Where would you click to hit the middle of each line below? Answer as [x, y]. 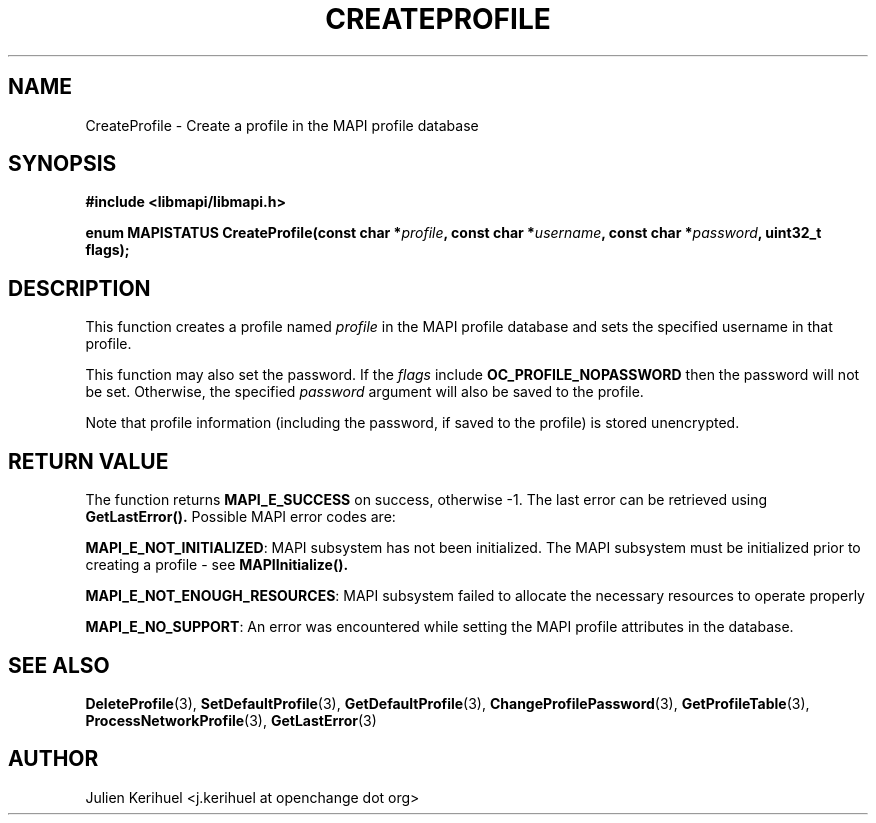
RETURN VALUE [88, 461]
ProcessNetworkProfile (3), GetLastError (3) [231, 720]
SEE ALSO [59, 665]
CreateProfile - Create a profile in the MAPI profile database [282, 125]
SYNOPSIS [62, 164]
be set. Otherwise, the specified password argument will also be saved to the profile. [364, 392]
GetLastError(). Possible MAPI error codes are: [240, 517]
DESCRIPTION [79, 288]
